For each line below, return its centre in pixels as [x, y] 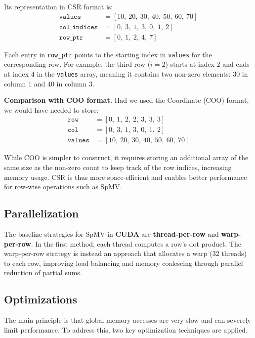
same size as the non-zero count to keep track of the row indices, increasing [118, 167]
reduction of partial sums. [43, 273]
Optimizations [41, 299]
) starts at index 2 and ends [207, 64]
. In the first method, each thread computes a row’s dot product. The [136, 243]
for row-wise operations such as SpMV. [63, 187]
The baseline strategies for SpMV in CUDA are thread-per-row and [111, 234]
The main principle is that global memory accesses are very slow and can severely [127, 320]
